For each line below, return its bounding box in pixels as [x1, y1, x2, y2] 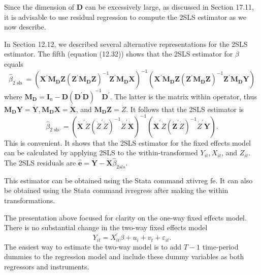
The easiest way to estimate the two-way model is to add [4, 241, 182, 252]
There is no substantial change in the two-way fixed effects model [4, 222, 208, 233]
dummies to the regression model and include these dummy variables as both [4, 251, 244, 262]
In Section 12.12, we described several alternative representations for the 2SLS [4, 38, 248, 49]
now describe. [4, 21, 46, 32]
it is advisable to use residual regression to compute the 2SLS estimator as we [4, 11, 246, 22]
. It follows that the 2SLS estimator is [126, 103, 244, 114]
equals [4, 58, 23, 69]
